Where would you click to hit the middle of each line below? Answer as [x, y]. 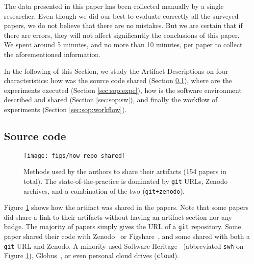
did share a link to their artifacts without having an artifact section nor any [118, 217]
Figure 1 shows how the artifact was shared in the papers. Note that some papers [126, 207]
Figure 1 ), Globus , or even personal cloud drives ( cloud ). [91, 255]
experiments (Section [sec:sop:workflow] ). [65, 109]
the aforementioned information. [52, 54]
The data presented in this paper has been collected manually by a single [114, 6]
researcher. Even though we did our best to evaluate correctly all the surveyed [121, 15]
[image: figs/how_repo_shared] [75, 156]
